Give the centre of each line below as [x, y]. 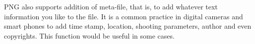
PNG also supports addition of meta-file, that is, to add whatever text [111, 6]
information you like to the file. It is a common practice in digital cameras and [124, 16]
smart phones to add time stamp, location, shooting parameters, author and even [128, 26]
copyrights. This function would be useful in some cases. [89, 35]
